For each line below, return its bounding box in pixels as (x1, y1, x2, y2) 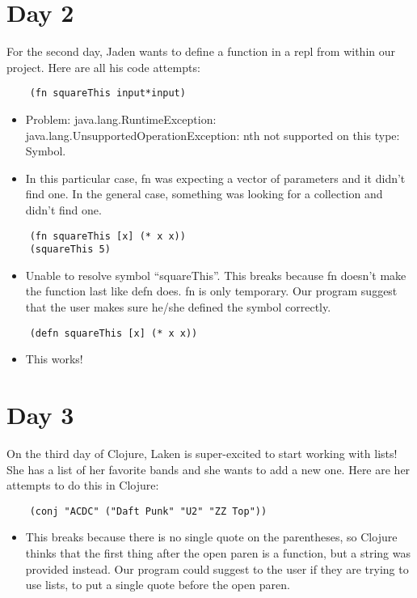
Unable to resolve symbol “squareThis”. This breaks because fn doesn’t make (25, 266, 406, 283)
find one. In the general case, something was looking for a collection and (25, 185, 383, 202)
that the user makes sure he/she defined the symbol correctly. (25, 299, 331, 316)
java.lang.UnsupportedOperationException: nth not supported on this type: (25, 126, 400, 143)
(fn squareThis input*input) (29, 87, 186, 100)
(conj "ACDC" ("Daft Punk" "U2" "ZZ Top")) (29, 505, 267, 517)
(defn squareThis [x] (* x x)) (29, 327, 198, 339)
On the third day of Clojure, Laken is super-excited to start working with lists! (6, 445, 398, 461)
